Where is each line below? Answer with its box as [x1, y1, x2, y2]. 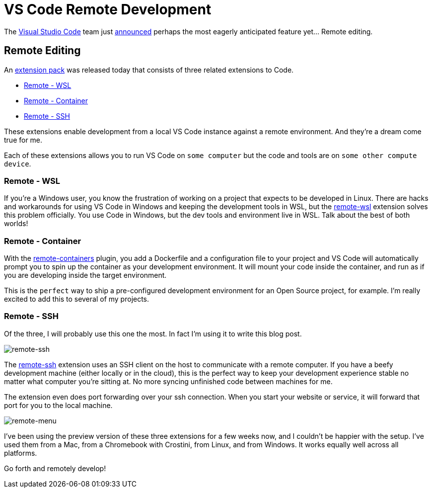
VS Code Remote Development [4, 1, 212, 18]
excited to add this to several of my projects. [4, 295, 149, 304]
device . [4, 159, 31, 168]
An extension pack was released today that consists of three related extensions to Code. [4, 65, 294, 74]
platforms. [4, 448, 37, 457]
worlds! [4, 219, 28, 228]
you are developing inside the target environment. [4, 271, 167, 280]
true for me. [4, 135, 43, 144]
